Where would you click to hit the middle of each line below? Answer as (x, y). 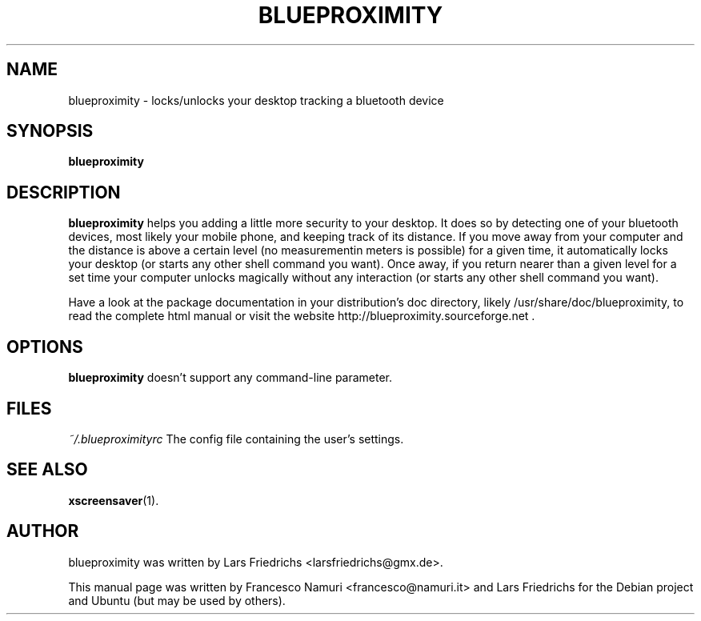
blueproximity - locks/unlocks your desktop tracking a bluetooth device (256, 100)
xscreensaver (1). (114, 500)
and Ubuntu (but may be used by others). (177, 600)
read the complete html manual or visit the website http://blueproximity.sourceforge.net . (302, 316)
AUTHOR (43, 531)
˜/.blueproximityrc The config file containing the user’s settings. (236, 439)
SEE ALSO (47, 470)
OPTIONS (45, 347)
